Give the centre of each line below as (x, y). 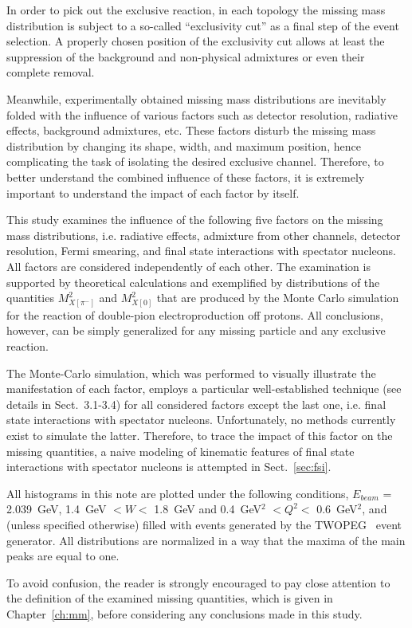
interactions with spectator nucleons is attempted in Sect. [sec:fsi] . (169, 467)
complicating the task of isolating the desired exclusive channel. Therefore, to (195, 161)
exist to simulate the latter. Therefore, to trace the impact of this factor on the (200, 435)
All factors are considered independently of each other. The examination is (188, 266)
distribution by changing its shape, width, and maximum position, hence (184, 145)
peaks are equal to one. (63, 556)
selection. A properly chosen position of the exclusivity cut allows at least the (196, 41)
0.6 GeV (337, 509)
